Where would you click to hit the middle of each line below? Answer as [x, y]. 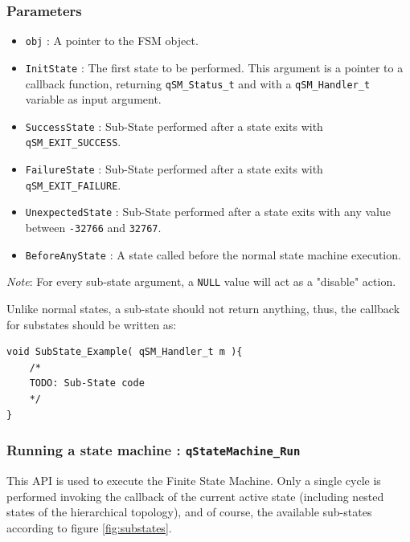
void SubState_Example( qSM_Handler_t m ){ [125, 352]
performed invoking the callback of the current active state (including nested [195, 496]
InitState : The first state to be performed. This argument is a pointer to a [214, 67]
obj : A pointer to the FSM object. [112, 41]
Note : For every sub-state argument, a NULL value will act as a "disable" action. [201, 281]
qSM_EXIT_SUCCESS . [73, 142]
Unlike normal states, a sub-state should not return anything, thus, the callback [203, 309]
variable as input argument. [93, 99]
